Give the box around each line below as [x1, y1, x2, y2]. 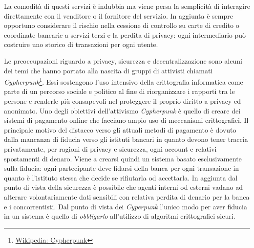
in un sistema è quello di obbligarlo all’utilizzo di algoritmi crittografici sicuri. [4, 211, 235, 221]
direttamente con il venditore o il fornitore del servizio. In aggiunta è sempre [4, 10, 233, 21]
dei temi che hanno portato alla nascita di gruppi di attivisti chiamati [4, 65, 213, 75]
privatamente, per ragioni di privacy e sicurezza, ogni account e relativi [4, 143, 217, 154]
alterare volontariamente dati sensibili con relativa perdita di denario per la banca [4, 191, 250, 202]
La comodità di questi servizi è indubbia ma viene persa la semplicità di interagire [4, 1, 250, 11]
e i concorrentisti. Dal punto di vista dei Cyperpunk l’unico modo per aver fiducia [4, 201, 247, 211]
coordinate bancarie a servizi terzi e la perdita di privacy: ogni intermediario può [4, 29, 246, 40]
